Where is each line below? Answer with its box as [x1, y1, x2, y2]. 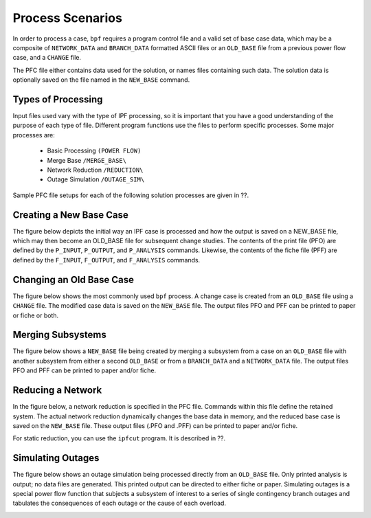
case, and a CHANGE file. [12, 54, 82, 62]
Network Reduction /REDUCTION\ [47, 166, 144, 174]
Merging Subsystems [12, 329, 106, 341]
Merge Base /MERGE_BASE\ [47, 156, 127, 164]
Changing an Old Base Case [12, 273, 134, 285]
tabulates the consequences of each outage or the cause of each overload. [12, 499, 227, 508]
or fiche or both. [12, 311, 59, 319]
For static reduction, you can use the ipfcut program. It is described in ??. [12, 434, 226, 442]
